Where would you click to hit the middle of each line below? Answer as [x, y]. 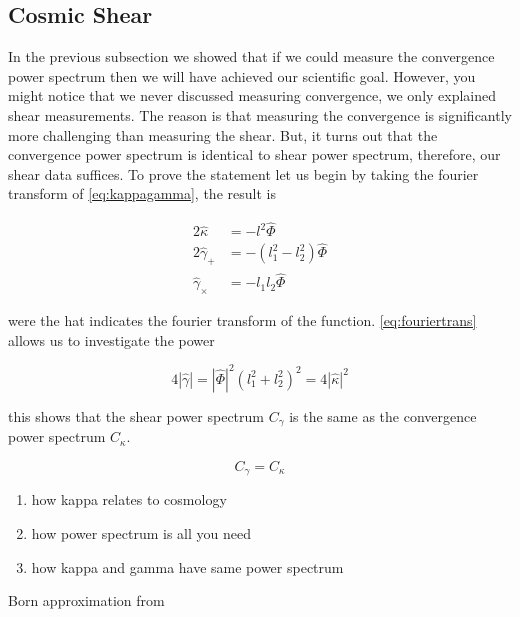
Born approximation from [86, 600]
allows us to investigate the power [111, 339]
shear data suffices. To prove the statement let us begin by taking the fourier [243, 173]
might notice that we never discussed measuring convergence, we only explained [252, 95]
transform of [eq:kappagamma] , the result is [142, 193]
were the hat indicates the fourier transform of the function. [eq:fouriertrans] [242, 320]
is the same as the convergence [383, 415]
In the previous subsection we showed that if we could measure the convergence [251, 56]
